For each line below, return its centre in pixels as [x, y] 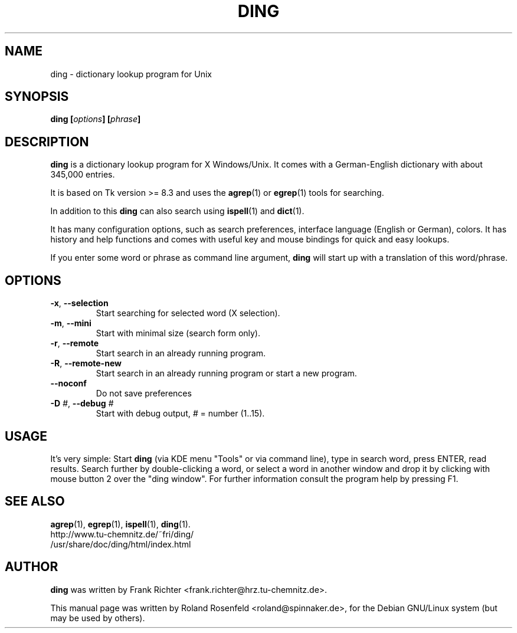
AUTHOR [32, 567]
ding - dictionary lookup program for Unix [131, 74]
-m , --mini [71, 323]
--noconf [68, 383]
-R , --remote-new [86, 363]
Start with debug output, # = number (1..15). [180, 414]
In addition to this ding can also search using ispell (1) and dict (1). [177, 211]
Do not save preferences [144, 393]
